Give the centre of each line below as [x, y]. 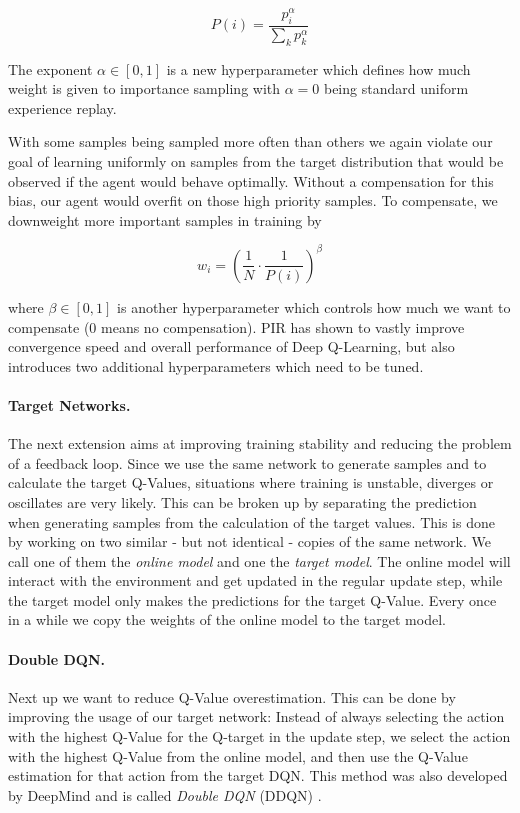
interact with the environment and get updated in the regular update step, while [255, 580]
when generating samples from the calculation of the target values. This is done [251, 521]
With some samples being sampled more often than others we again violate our [250, 141]
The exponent [50, 68]
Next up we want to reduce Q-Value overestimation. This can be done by [232, 696]
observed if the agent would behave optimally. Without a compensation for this [251, 180]
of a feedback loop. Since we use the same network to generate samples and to [247, 462]
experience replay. [62, 107]
